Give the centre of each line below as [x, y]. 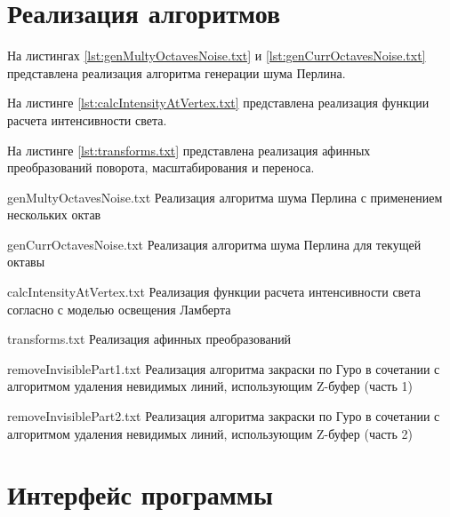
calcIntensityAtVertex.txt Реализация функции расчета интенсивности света [214, 292]
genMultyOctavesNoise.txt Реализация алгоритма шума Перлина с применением [225, 197]
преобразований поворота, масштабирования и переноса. [161, 167]
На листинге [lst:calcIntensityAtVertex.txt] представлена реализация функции [218, 103]
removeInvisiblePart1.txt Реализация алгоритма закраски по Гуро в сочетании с [224, 368]
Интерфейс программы [140, 494]
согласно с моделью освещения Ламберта [119, 309]
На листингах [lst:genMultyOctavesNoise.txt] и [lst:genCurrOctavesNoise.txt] [217, 56]
